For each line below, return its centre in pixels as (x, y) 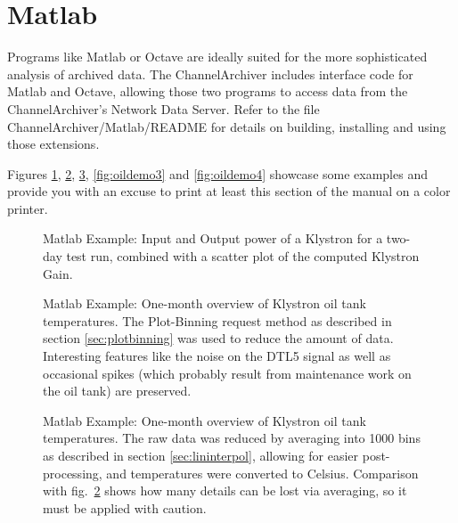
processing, (73, 473)
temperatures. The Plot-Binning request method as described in (217, 320)
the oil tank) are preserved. (117, 391)
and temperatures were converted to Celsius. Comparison (262, 473)
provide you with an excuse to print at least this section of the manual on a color (229, 191)
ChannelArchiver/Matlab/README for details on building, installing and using (227, 126)
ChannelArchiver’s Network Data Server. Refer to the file (164, 108)
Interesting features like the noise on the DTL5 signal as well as (217, 356)
